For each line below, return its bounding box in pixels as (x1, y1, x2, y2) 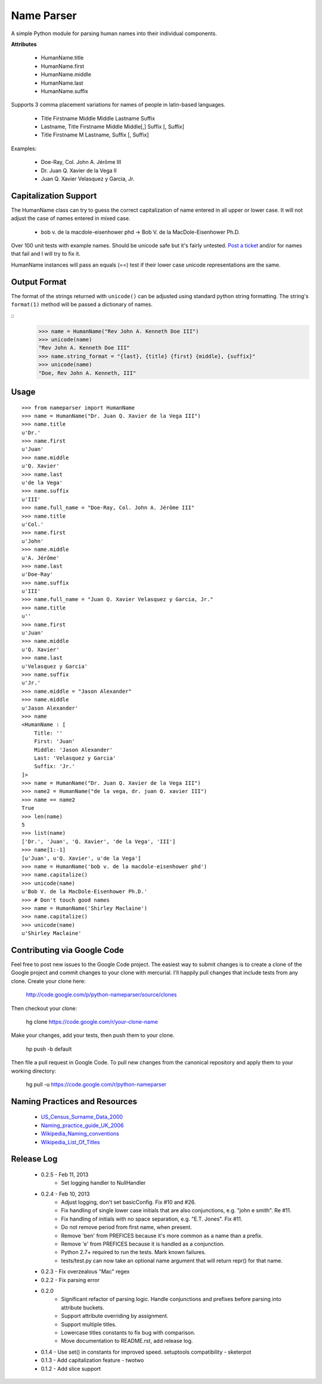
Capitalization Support (11, 191, 97, 201)
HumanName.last (41, 79, 83, 86)
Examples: (11, 145, 37, 152)
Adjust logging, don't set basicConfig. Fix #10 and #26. (61, 1199, 196, 1206)
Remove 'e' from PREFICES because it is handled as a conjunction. (61, 1240, 225, 1247)
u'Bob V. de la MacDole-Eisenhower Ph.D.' (21, 888, 148, 895)
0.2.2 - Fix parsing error (41, 1276, 100, 1283)
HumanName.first (41, 63, 85, 70)
